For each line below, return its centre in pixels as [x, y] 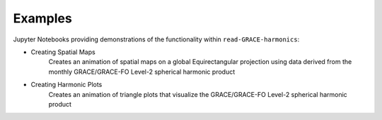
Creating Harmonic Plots [66, 85]
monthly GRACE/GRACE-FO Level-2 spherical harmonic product [142, 72]
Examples [42, 18]
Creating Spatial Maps [63, 52]
